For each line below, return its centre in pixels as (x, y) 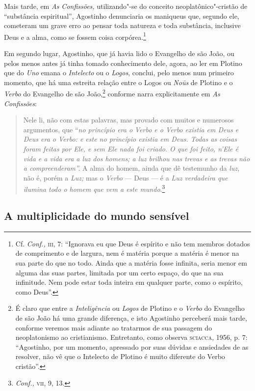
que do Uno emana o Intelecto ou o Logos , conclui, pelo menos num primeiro (119, 73)
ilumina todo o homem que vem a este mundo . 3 (94, 188)
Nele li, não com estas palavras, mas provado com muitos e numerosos (128, 120)
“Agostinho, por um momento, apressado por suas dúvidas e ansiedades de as (132, 346)
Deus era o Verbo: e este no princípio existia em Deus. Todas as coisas (130, 139)
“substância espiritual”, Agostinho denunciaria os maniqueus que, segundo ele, (122, 15)
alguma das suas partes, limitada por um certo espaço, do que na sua (119, 272)
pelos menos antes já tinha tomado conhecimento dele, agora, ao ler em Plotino (123, 63)
